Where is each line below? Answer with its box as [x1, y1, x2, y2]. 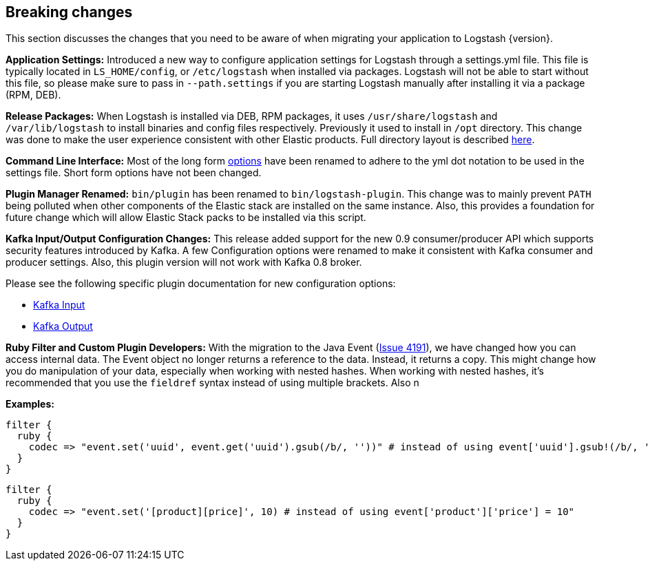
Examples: [6, 398, 54, 410]
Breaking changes [6, 3, 133, 21]
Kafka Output [33, 320, 93, 333]
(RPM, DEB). [6, 89, 61, 101]
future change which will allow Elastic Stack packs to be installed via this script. [6, 211, 366, 224]
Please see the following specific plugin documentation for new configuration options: [6, 277, 396, 290]
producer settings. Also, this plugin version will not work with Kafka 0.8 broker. [6, 256, 362, 269]
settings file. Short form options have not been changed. [6, 167, 262, 179]
